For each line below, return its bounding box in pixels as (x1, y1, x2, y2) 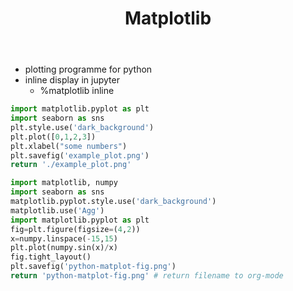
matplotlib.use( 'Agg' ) (10, 205, 105, 216)
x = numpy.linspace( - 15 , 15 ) (10, 233, 118, 244)
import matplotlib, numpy (10, 178, 118, 188)
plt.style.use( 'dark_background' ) (10, 122, 155, 132)
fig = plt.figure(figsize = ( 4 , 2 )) (10, 224, 141, 234)
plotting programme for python (24, 63, 153, 76)
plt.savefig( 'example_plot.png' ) (10, 150, 150, 161)
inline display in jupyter (24, 74, 120, 86)
